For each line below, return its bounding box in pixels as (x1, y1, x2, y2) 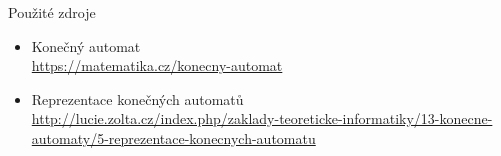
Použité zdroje (8, 2, 96, 22)
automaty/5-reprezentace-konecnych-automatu (31, 127, 316, 148)
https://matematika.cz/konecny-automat (31, 55, 283, 76)
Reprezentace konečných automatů (31, 88, 244, 109)
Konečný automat (31, 35, 141, 56)
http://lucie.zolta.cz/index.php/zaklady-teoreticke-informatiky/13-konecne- (31, 108, 493, 129)
